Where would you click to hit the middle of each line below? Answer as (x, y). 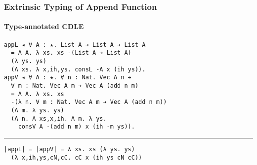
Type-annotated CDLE (44, 26)
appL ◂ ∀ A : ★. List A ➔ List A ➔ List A (75, 45)
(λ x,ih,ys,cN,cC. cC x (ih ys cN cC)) (77, 157)
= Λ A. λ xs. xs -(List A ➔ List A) (71, 53)
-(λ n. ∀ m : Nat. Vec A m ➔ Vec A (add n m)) (89, 102)
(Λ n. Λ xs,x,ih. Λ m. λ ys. (59, 118)
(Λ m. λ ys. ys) (38, 110)
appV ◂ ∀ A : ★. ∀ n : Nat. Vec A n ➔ (68, 78)
